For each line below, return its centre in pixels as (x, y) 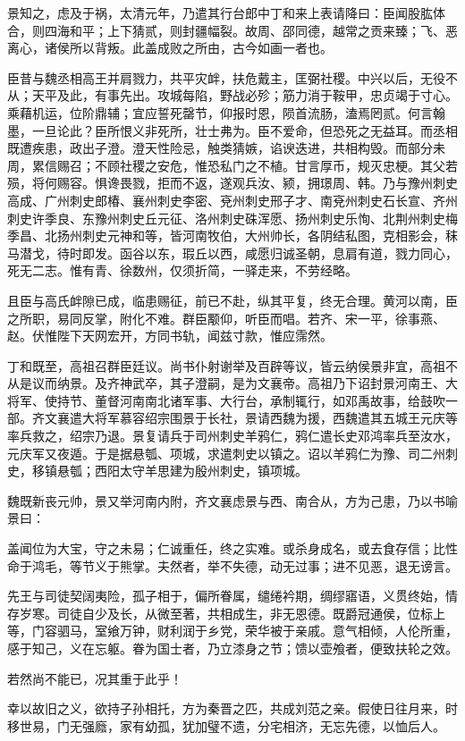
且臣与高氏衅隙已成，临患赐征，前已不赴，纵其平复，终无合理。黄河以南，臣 (232, 300)
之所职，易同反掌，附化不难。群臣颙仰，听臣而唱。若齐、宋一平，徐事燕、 (226, 318)
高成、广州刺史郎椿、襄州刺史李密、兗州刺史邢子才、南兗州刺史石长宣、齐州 (232, 200)
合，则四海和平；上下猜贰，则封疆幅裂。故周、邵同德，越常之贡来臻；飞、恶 (232, 30)
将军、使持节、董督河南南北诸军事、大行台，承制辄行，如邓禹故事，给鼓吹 (226, 400)
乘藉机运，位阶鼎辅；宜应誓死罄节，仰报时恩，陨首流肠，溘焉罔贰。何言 (220, 112)
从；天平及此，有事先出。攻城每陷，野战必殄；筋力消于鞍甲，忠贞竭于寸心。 (232, 95)
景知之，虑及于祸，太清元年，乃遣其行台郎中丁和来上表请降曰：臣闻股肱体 (226, 13)
